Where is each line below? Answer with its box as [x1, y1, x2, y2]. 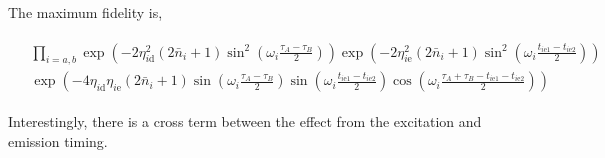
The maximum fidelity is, [8, 2, 163, 22]
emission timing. [8, 131, 108, 152]
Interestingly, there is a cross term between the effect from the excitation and [8, 111, 482, 132]
